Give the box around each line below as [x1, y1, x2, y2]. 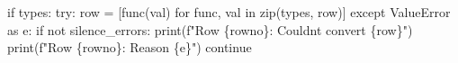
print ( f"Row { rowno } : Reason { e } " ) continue [7, 38, 252, 57]
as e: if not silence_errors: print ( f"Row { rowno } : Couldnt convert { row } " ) [7, 20, 413, 39]
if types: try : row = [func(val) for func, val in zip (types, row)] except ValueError [7, 3, 451, 21]
